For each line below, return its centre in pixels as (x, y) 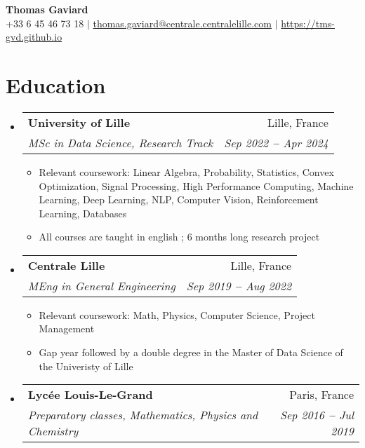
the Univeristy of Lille (86, 366)
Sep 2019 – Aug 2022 (239, 285)
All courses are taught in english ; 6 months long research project (179, 237)
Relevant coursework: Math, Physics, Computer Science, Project (177, 314)
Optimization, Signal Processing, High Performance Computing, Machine (196, 185)
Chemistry (53, 431)
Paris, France (321, 395)
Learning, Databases (83, 213)
